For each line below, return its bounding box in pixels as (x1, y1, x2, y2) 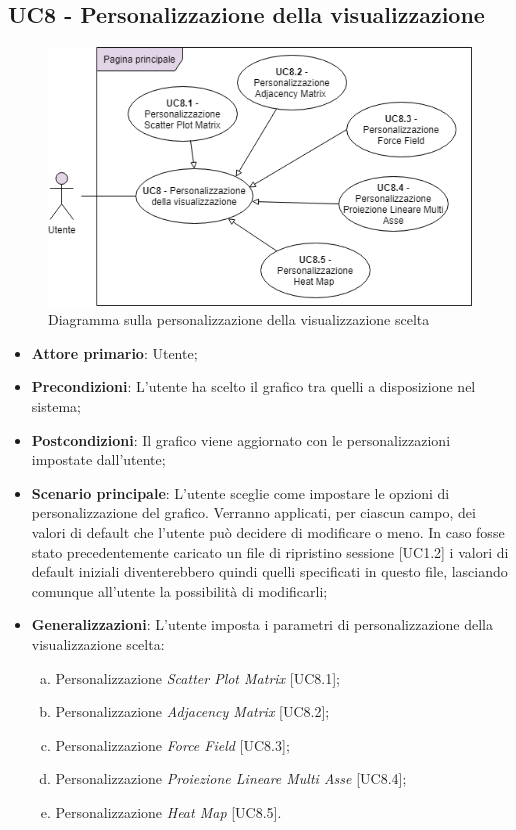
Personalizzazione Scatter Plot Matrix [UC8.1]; (55, 667, 340, 688)
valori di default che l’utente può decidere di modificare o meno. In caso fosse (31, 522, 505, 542)
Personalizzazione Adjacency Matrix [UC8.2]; (55, 701, 330, 722)
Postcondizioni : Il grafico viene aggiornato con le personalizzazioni (31, 429, 451, 450)
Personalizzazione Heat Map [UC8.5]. (55, 801, 282, 822)
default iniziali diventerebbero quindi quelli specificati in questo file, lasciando (31, 561, 508, 582)
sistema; (31, 396, 81, 417)
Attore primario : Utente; (31, 342, 198, 363)
